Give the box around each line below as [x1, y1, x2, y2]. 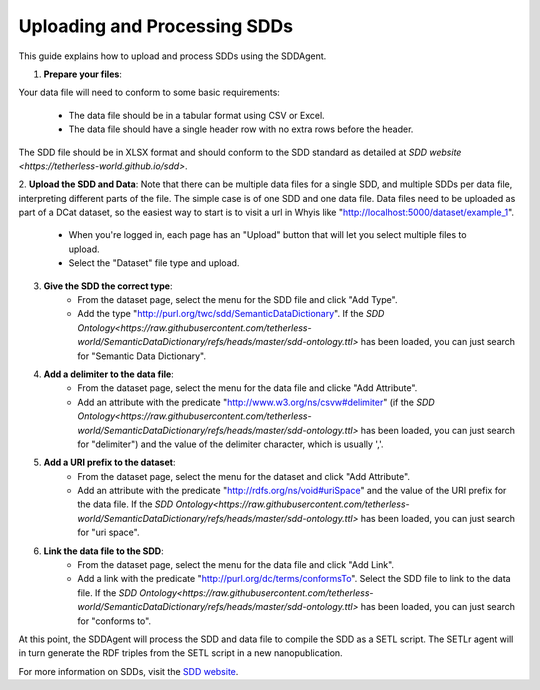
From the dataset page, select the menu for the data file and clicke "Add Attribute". [77, 382, 418, 394]
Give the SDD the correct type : [43, 280, 173, 292]
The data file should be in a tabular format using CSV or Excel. [68, 109, 325, 121]
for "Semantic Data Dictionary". [77, 350, 207, 362]
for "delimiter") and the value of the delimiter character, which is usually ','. [77, 438, 384, 450]
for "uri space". [77, 526, 140, 539]
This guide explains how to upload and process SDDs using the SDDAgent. [18, 50, 327, 62]
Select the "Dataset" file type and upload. [68, 257, 240, 269]
